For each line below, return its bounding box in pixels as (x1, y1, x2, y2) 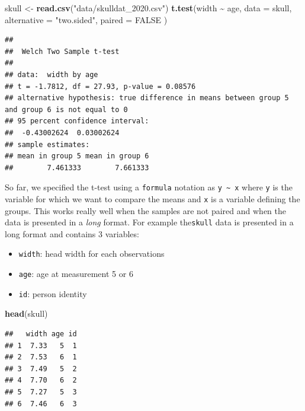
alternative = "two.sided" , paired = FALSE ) (5, 13, 168, 26)
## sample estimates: (5, 140, 90, 149)
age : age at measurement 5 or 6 (18, 267, 133, 280)
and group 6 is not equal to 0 (5, 105, 128, 114)
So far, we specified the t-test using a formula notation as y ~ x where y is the (5, 181, 293, 193)
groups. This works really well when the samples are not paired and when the (5, 204, 287, 216)
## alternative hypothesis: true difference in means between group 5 (5, 94, 289, 103)
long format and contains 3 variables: (5, 227, 139, 240)
